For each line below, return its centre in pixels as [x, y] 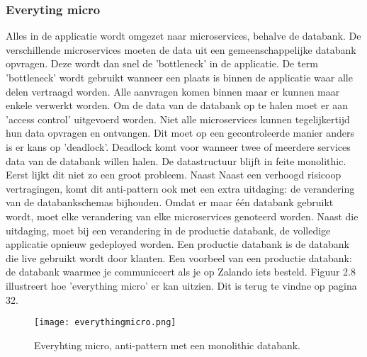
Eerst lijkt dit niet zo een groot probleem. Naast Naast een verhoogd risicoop [174, 175]
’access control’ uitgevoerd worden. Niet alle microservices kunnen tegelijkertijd [178, 119]
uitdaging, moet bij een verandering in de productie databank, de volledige [168, 230]
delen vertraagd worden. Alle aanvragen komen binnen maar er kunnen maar [173, 91]
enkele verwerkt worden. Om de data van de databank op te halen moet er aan [177, 105]
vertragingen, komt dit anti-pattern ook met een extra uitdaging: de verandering [180, 188]
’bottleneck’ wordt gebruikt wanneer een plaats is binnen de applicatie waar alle [179, 77]
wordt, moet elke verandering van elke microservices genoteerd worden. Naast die [182, 216]
